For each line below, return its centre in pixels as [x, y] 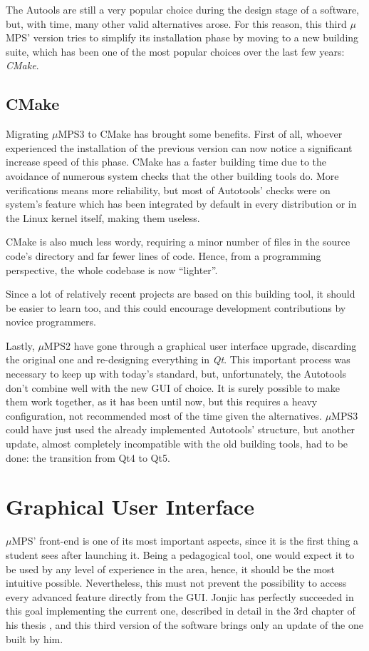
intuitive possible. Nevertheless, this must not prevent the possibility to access [176, 583]
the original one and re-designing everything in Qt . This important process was [178, 359]
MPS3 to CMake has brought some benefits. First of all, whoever [200, 134]
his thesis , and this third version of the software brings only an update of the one [185, 624]
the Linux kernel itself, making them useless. [103, 217]
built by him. [35, 639]
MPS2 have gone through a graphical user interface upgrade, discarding [200, 345]
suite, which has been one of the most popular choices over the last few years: [175, 51]
